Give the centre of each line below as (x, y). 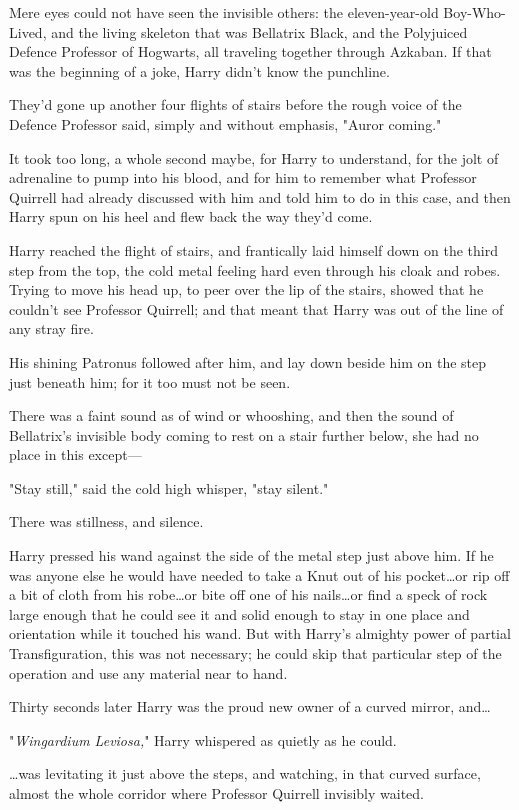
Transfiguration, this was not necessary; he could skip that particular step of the (255, 653)
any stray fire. (51, 328)
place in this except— (75, 454)
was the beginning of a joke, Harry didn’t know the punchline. (199, 70)
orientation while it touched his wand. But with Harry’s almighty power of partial (260, 633)
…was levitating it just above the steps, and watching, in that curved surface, (245, 773)
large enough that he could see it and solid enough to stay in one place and (239, 613)
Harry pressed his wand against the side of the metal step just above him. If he (251, 555)
